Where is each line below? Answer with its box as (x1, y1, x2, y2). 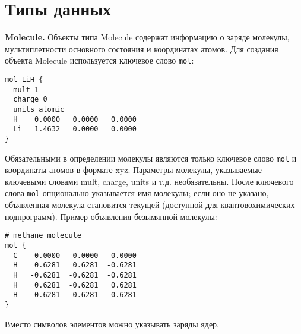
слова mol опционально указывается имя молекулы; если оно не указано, (5, 187, 269, 199)
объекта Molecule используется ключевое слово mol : (5, 54, 194, 67)
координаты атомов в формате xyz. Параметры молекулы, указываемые (5, 163, 262, 176)
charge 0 (13, 95, 47, 104)
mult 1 (13, 85, 39, 94)
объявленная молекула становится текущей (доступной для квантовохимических (5, 198, 295, 211)
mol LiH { (5, 75, 43, 84)
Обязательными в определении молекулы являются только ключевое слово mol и (5, 152, 297, 164)
